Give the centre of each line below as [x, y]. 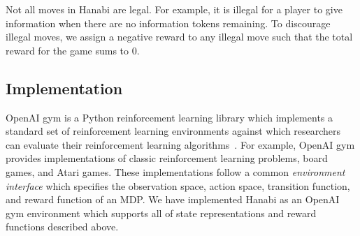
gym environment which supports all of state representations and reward [161, 213]
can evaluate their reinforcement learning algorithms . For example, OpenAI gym [180, 144]
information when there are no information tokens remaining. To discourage [168, 23]
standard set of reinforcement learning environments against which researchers [173, 131]
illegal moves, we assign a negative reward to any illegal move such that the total [179, 37]
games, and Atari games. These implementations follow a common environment [175, 171]
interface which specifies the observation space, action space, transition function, [178, 185]
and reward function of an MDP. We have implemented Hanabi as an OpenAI [173, 199]
